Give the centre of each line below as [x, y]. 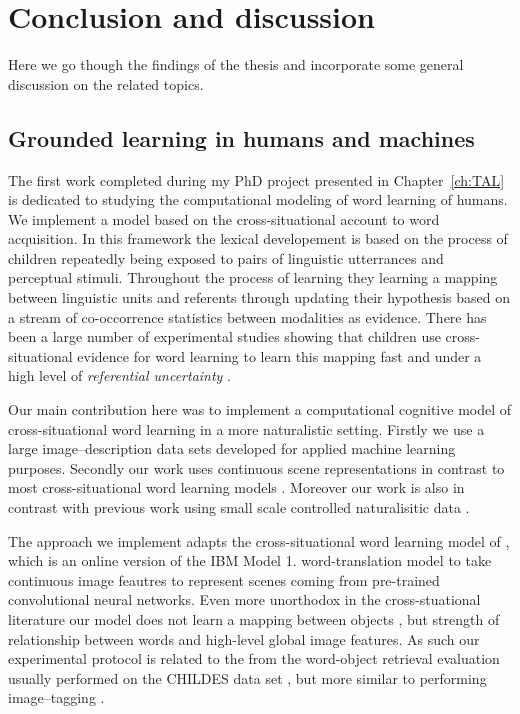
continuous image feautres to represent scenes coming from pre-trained [224, 579]
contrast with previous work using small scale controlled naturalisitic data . [239, 507]
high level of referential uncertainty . [119, 375]
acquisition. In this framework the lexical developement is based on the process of [258, 238]
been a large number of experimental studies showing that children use [224, 336]
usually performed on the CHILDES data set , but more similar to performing [247, 677]
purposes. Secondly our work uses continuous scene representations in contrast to [256, 467]
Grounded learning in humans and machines [241, 137]
